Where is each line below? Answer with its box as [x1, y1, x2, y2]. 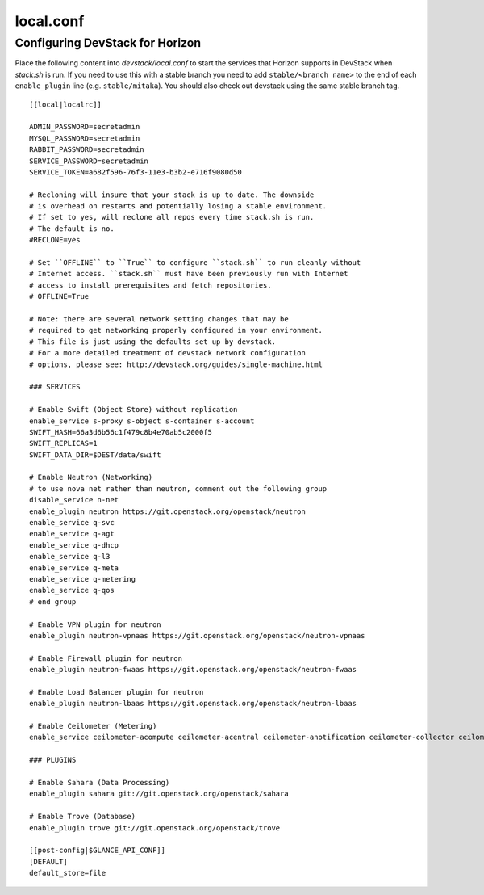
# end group [29, 597, 77, 606]
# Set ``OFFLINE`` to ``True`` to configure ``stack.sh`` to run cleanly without [29, 258, 361, 267]
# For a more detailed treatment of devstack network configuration [29, 348, 306, 358]
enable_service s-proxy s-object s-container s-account [29, 416, 255, 426]
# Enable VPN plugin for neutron [29, 620, 161, 629]
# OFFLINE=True [29, 292, 90, 301]
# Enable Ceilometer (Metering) [29, 721, 157, 731]
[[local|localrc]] [29, 99, 102, 109]
